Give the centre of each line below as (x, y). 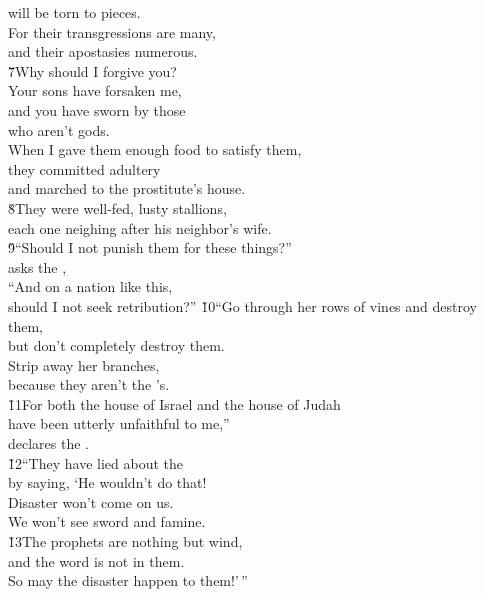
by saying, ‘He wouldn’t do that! (107, 482)
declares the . (48, 443)
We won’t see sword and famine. (107, 521)
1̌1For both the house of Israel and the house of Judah (174, 403)
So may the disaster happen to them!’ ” (128, 580)
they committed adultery (84, 168)
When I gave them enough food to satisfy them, (155, 149)
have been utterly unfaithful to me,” (119, 423)
